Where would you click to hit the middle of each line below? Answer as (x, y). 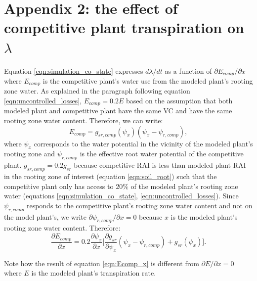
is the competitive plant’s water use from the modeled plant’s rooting (148, 80)
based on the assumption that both (179, 100)
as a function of (188, 70)
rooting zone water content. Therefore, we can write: (84, 120)
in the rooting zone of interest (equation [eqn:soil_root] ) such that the (110, 176)
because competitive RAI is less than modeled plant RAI (160, 165)
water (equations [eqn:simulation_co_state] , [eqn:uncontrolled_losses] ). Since (121, 196)
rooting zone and (30, 154)
